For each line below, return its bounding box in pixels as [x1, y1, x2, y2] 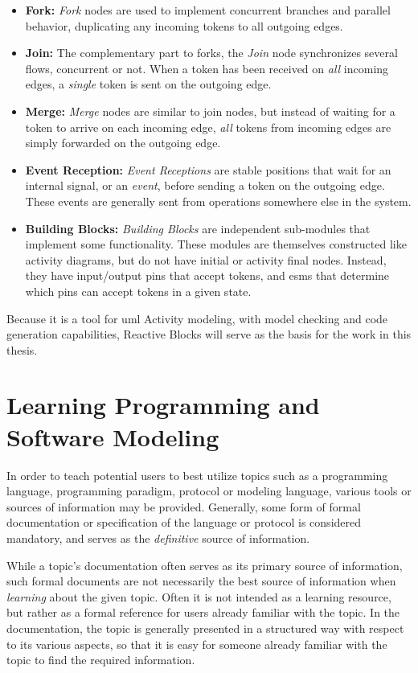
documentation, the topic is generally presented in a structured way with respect [6, 619, 404, 636]
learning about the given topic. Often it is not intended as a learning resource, [6, 588, 391, 605]
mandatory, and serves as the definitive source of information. [6, 529, 310, 546]
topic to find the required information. [6, 651, 195, 668]
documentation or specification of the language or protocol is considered [6, 514, 362, 531]
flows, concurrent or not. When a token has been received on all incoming [25, 60, 389, 76]
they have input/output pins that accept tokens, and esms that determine [25, 267, 390, 284]
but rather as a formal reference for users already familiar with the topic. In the [6, 604, 400, 621]
